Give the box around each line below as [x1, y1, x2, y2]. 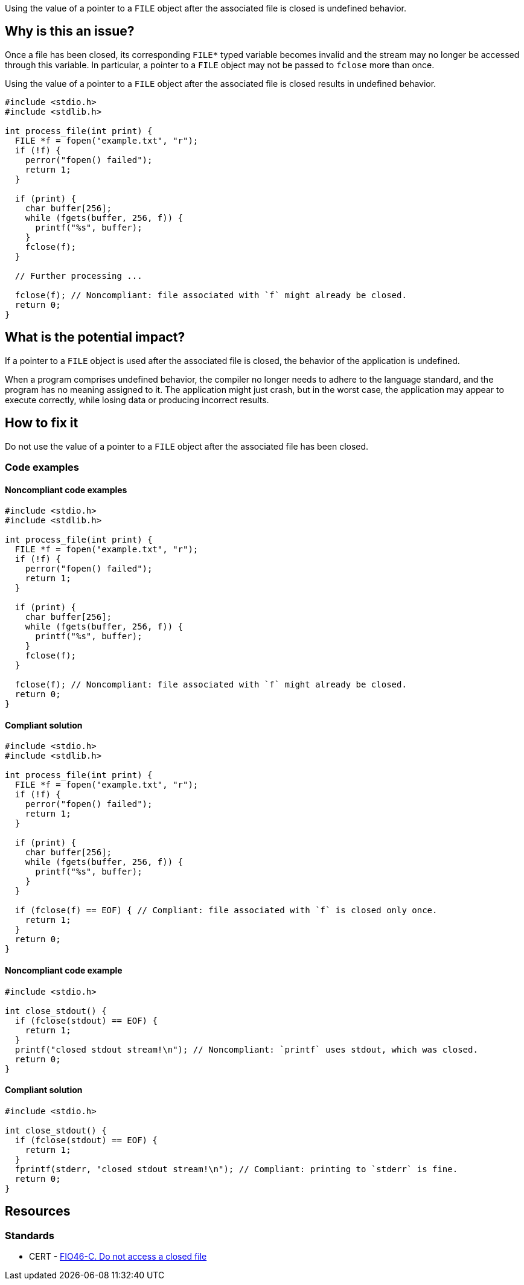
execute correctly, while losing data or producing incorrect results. [5, 394, 269, 405]
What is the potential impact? [5, 330, 185, 345]
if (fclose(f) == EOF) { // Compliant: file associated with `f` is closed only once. [14, 905, 438, 916]
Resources [5, 1204, 71, 1219]
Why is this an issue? [5, 24, 135, 39]
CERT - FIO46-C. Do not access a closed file [29, 1251, 207, 1261]
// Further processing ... [14, 270, 142, 281]
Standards [5, 1229, 55, 1242]
